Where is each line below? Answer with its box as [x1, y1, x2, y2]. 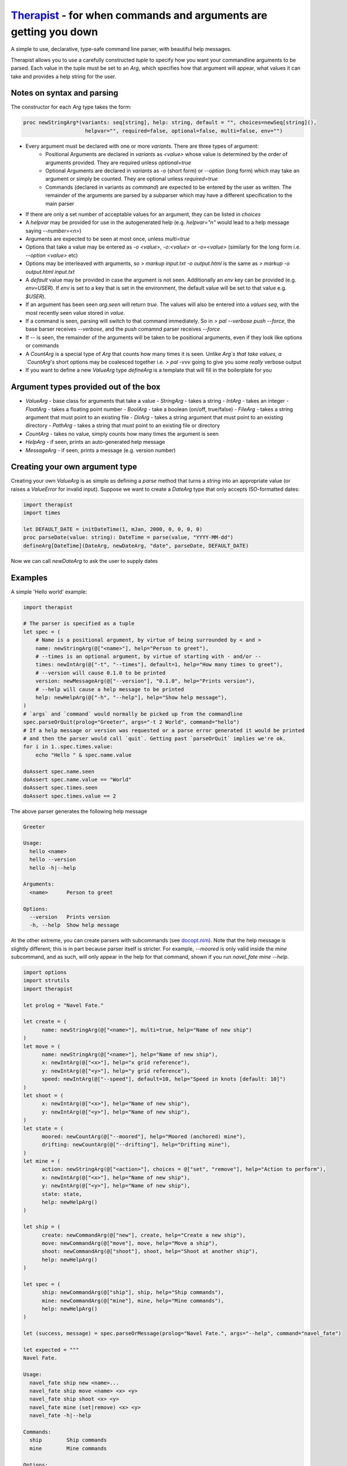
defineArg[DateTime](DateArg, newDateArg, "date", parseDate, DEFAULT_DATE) [23, 542, 249, 549]
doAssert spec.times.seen [23, 785, 98, 791]
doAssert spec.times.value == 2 [23, 792, 117, 799]
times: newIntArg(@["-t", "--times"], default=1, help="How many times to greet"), [35, 661, 283, 668]
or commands [25, 342, 59, 349]
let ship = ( [23, 1223, 61, 1230]
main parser [45, 200, 74, 207]
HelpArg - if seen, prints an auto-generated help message [25, 439, 165, 446]
